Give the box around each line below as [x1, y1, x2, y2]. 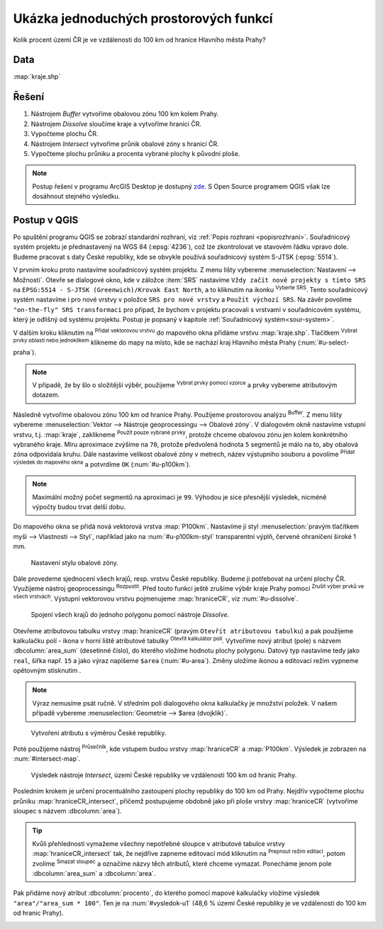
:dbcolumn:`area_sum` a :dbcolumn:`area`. [32, 869, 156, 877]
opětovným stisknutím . [13, 667, 82, 675]
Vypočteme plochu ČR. [30, 130, 99, 138]
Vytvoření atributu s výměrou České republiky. [30, 728, 167, 737]
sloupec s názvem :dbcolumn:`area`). [13, 806, 122, 815]
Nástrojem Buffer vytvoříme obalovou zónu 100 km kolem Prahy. [30, 110, 219, 118]
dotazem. [32, 391, 60, 399]
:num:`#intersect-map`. [13, 755, 81, 763]
